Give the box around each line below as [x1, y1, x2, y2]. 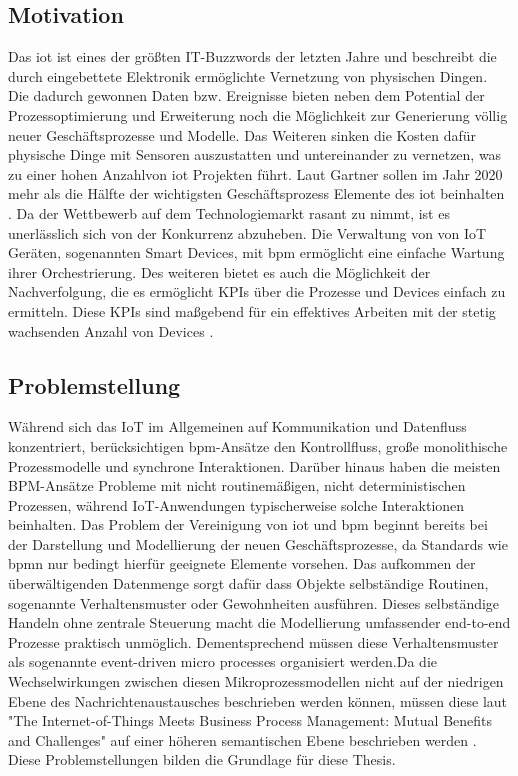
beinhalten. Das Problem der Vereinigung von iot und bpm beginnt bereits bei [8, 514, 488, 535]
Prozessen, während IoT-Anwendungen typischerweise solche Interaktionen [8, 494, 465, 515]
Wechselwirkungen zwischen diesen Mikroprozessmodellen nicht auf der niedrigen [8, 671, 504, 692]
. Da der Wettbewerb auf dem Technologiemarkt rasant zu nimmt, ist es [8, 202, 450, 223]
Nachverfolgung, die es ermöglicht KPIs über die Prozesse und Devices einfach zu [8, 281, 506, 302]
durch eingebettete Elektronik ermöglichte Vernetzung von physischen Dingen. [8, 65, 488, 86]
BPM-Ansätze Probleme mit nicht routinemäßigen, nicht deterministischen [8, 475, 466, 496]
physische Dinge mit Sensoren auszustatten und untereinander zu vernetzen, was [8, 144, 502, 165]
